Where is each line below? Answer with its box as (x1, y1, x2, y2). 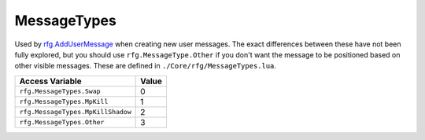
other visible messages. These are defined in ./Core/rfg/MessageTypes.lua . (14, 61, 277, 71)
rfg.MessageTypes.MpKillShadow (19, 108, 131, 116)
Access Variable (19, 76, 82, 87)
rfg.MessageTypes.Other (19, 118, 105, 127)
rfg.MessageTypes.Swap (19, 87, 102, 96)
